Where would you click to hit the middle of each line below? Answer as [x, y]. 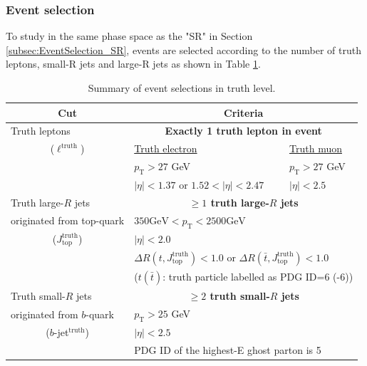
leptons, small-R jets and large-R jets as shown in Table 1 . [133, 64]
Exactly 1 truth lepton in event [243, 131]
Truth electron [166, 148]
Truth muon [316, 148]
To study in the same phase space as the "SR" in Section [129, 36]
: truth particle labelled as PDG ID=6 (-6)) [258, 276]
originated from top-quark [68, 220]
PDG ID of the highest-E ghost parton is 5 [228, 349]
